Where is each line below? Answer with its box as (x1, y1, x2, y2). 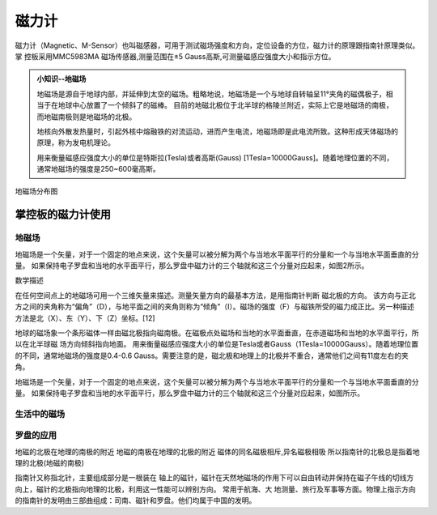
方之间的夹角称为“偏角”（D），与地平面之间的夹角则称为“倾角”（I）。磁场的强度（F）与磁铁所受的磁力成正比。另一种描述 (15, 302, 414, 312)
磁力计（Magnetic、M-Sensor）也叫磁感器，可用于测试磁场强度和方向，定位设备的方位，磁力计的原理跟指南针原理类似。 (15, 40, 420, 50)
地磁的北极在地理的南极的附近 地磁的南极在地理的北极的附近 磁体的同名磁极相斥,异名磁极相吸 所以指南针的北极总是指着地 (15, 446, 420, 457)
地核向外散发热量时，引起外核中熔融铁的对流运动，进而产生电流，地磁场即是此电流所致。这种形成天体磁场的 (36, 126, 398, 136)
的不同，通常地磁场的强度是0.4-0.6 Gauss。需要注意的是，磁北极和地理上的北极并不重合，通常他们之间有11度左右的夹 (15, 351, 409, 360)
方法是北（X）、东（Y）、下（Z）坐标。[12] (15, 313, 155, 323)
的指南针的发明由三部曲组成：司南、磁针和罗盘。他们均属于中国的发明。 (15, 496, 257, 505)
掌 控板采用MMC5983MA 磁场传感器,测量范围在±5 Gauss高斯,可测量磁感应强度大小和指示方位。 (15, 51, 336, 61)
